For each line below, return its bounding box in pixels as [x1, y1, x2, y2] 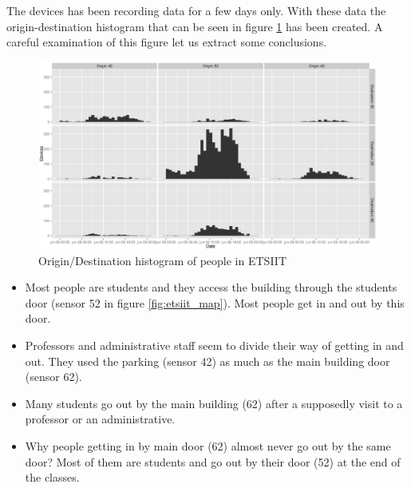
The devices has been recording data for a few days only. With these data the [6, 2, 386, 18]
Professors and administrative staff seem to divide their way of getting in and [25, 336, 404, 353]
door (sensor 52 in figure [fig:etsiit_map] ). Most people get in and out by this [25, 294, 405, 311]
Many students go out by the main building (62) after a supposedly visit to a [25, 395, 403, 411]
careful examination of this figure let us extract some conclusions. [6, 34, 327, 50]
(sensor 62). [25, 368, 82, 385]
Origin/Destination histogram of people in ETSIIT [38, 252, 287, 268]
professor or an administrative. [25, 411, 176, 427]
